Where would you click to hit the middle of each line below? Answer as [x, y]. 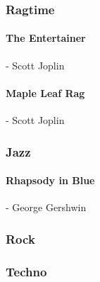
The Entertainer [46, 38]
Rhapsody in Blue [50, 180]
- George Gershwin [46, 207]
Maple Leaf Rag [45, 92]
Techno [26, 271]
